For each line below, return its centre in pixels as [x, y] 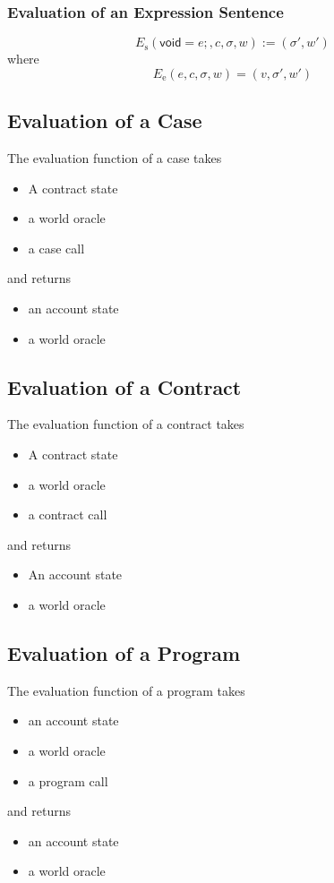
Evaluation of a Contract [124, 386]
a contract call [68, 514]
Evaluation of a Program [124, 652]
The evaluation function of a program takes [126, 690]
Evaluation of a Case [105, 120]
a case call [56, 248]
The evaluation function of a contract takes [126, 424]
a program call [68, 780]
